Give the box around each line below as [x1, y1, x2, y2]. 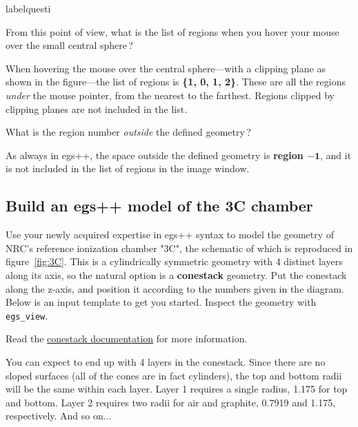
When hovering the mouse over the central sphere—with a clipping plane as [6, 61, 326, 75]
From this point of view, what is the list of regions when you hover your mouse [6, 24, 339, 39]
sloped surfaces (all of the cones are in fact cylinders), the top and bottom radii [6, 368, 342, 382]
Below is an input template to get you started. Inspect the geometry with [6, 295, 317, 309]
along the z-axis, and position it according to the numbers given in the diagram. [6, 281, 344, 295]
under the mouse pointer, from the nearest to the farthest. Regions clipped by [6, 87, 335, 102]
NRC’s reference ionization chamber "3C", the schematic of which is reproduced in [6, 240, 353, 255]
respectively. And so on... [6, 408, 112, 423]
